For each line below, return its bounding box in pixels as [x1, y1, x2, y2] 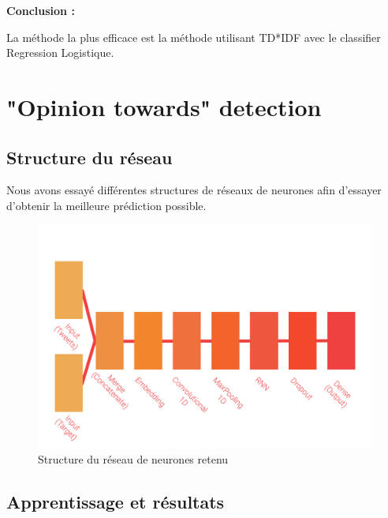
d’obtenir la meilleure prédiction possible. [6, 197, 207, 213]
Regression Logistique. [6, 44, 114, 61]
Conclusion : [6, 2, 75, 18]
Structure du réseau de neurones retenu [38, 450, 229, 467]
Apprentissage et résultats [6, 489, 225, 513]
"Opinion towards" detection [6, 90, 322, 122]
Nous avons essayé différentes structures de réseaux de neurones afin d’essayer [6, 182, 382, 198]
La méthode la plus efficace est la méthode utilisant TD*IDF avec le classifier [6, 28, 381, 45]
